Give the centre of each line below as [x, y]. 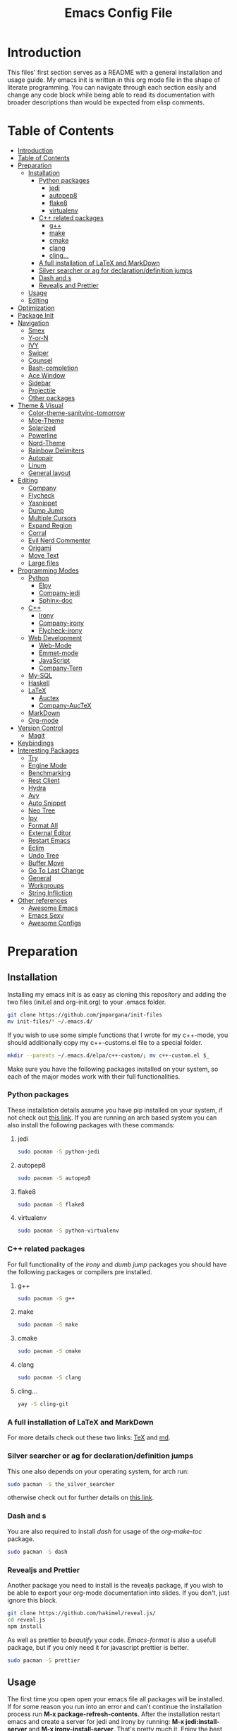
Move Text [43, 555]
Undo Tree [43, 855]
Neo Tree [42, 810]
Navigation [33, 323]
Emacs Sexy [46, 915]
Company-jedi [59, 593]
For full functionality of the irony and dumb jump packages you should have [117, 1264]
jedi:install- [203, 1722]
